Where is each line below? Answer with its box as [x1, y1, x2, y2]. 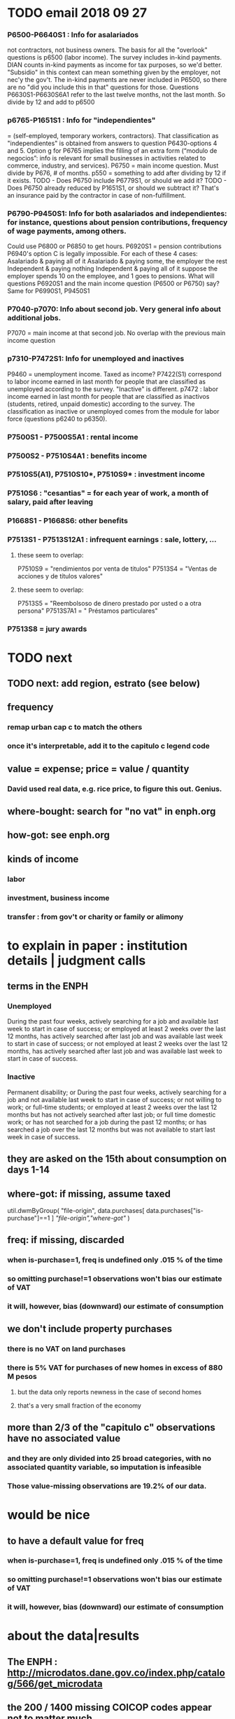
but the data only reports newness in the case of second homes [17, 1387, 201, 1396]
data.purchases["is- [145, 1206, 204, 1214]
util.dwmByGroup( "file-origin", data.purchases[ [7, 1206, 145, 1214]
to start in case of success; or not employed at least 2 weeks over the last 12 [7, 1040, 228, 1048]
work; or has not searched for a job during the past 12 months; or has [7, 1117, 207, 1126]
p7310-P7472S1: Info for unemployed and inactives [7, 354, 185, 364]
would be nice [7, 1507, 91, 1523]
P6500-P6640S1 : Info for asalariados [7, 30, 138, 40]
